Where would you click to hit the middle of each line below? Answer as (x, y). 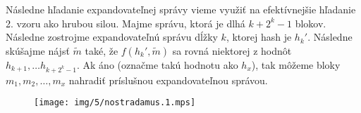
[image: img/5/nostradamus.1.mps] (115, 103)
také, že (102, 50)
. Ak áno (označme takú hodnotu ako (158, 64)
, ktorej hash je (259, 37)
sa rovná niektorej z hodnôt (232, 50)
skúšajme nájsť (38, 50)
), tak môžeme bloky (296, 64)
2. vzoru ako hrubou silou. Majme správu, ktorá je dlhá (126, 23)
